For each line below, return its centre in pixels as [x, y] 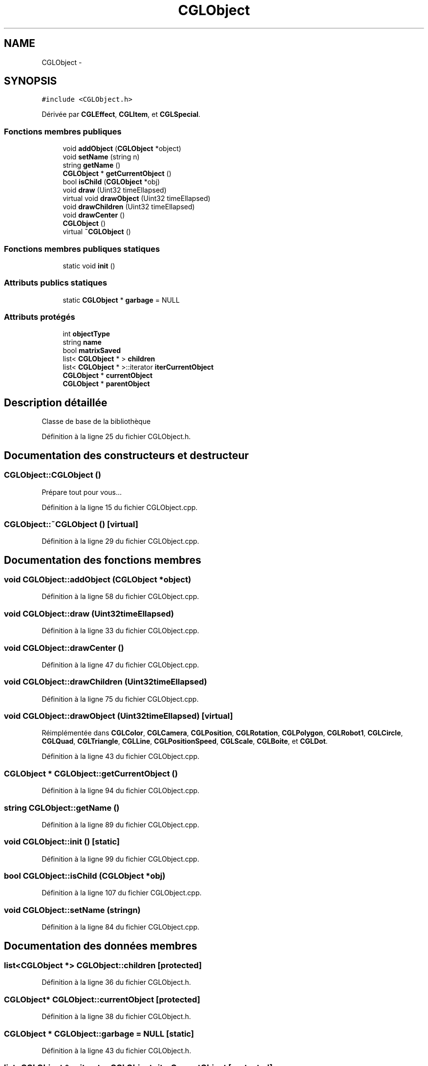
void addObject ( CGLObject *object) [122, 149]
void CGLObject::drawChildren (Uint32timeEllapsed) [106, 682]
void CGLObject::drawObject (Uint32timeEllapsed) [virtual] [118, 716]
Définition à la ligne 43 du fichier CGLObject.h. [117, 1050]
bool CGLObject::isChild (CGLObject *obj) [85, 876]
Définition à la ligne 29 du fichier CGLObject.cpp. [120, 541]
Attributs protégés [40, 317]
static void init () [89, 266]
